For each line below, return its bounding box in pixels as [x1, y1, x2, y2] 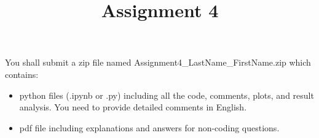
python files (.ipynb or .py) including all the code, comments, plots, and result [19, 88, 314, 101]
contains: [5, 67, 39, 80]
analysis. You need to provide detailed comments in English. [19, 101, 247, 113]
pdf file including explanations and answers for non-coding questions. [19, 121, 280, 134]
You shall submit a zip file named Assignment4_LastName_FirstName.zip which [5, 56, 311, 69]
